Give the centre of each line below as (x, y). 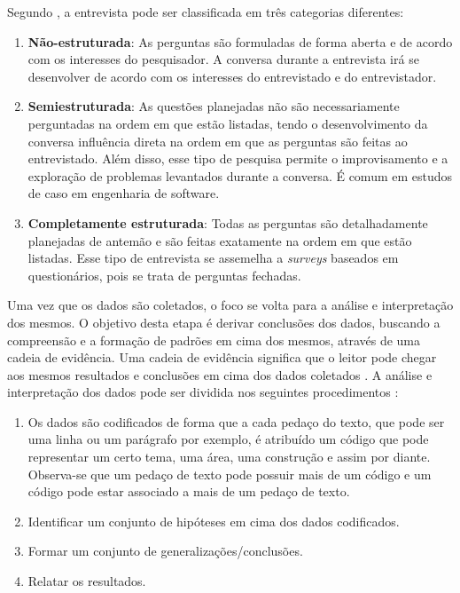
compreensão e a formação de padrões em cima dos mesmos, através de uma (214, 340)
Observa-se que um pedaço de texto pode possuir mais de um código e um (230, 474)
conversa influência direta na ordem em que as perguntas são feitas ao (218, 141)
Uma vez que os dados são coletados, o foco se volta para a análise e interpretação (230, 305)
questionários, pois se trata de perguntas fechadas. (164, 275)
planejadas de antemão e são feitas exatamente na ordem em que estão (220, 240)
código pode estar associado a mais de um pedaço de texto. (189, 491)
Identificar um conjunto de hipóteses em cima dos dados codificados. (214, 521)
